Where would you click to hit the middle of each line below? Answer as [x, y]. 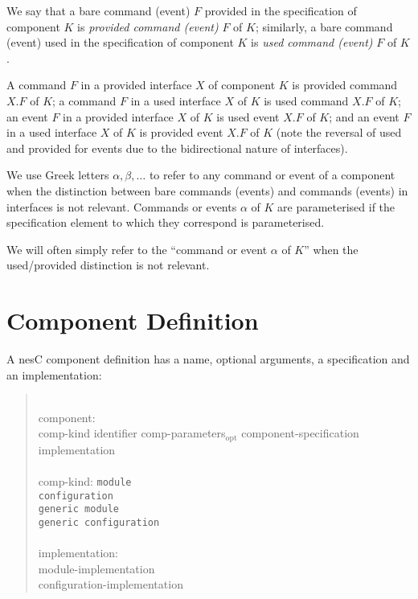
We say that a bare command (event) [98, 10]
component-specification [300, 433]
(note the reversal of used [339, 132]
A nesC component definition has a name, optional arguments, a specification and [208, 359]
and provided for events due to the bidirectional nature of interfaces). [177, 148]
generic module [79, 509]
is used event [248, 116]
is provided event [181, 132]
